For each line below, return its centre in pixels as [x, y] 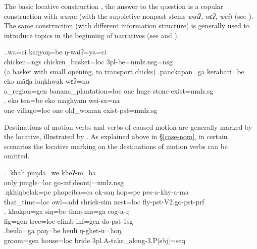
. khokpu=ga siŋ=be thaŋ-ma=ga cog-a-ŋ [67, 211]
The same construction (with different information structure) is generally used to [127, 25]
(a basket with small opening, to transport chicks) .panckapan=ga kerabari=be [124, 71]
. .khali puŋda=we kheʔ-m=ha [50, 172]
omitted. [17, 156]
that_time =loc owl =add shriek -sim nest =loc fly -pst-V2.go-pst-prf [104, 201]
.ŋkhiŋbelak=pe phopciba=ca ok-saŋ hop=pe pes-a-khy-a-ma [96, 192]
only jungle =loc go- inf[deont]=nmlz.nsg [64, 182]
